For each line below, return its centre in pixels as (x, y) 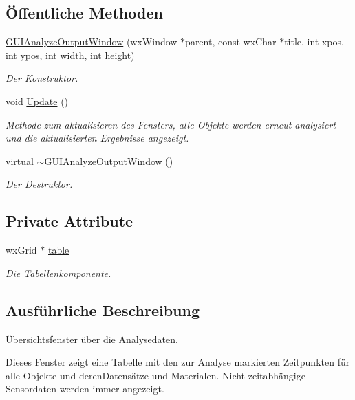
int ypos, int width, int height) (70, 55)
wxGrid (21, 250)
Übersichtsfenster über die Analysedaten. (92, 338)
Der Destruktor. (39, 184)
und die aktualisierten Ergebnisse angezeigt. (97, 138)
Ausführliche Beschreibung (103, 310)
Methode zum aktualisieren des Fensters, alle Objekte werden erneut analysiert (171, 124)
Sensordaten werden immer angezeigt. (85, 389)
